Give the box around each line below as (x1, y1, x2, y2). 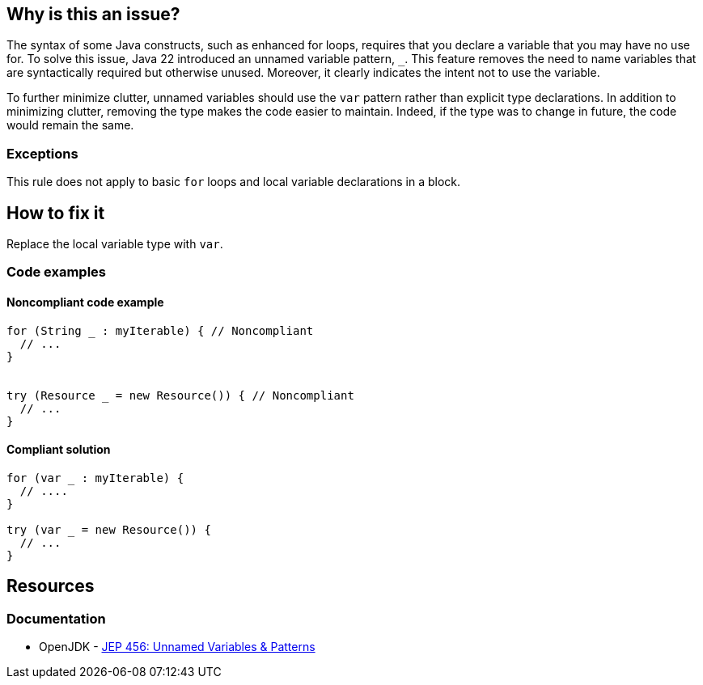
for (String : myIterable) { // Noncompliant (6, 323, 314, 337)
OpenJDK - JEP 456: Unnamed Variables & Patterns (39, 640, 316, 654)
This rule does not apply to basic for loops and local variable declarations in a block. (6, 175, 461, 189)
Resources (6, 576, 95, 597)
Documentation (6, 610, 106, 627)
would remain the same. (6, 118, 134, 133)
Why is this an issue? (6, 4, 180, 24)
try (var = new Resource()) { (6, 522, 211, 536)
